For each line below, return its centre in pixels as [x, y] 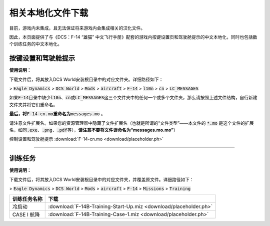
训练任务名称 [27, 199]
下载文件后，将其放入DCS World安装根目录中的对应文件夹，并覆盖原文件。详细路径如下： [102, 179]
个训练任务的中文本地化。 [35, 44]
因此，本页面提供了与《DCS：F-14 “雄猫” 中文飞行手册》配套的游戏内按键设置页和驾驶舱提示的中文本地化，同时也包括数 [133, 37]
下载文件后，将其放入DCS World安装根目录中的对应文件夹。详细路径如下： [86, 79]
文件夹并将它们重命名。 [33, 104]
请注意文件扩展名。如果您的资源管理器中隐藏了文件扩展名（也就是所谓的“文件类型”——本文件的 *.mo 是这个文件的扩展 [131, 123]
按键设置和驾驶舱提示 [42, 58]
